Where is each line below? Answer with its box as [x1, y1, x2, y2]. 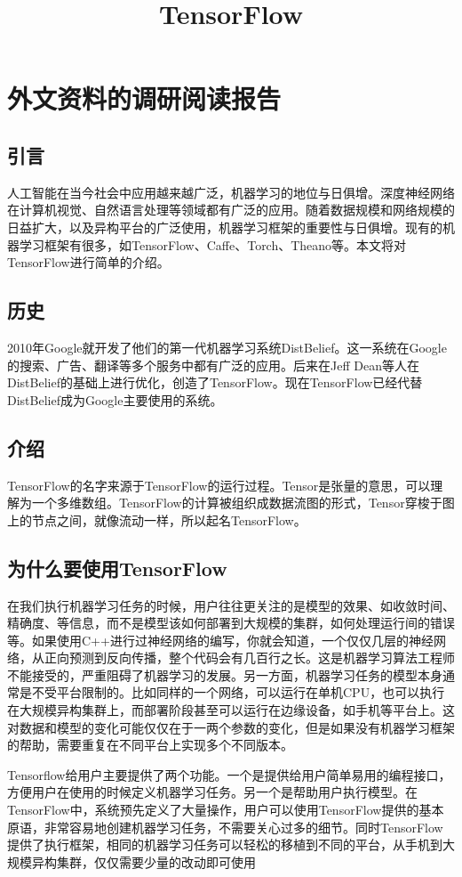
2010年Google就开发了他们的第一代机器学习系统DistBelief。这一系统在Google [7, 337, 447, 356]
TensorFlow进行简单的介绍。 [7, 253, 170, 272]
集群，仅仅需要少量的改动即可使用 [56, 852, 256, 871]
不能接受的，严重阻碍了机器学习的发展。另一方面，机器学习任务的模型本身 [7, 665, 442, 684]
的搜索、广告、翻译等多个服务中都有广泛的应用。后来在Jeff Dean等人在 [7, 355, 419, 374]
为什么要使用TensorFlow [7, 554, 227, 581]
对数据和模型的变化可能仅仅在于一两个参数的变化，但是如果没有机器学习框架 [7, 718, 455, 736]
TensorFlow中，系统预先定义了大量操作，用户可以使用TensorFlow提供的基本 [7, 800, 444, 819]
